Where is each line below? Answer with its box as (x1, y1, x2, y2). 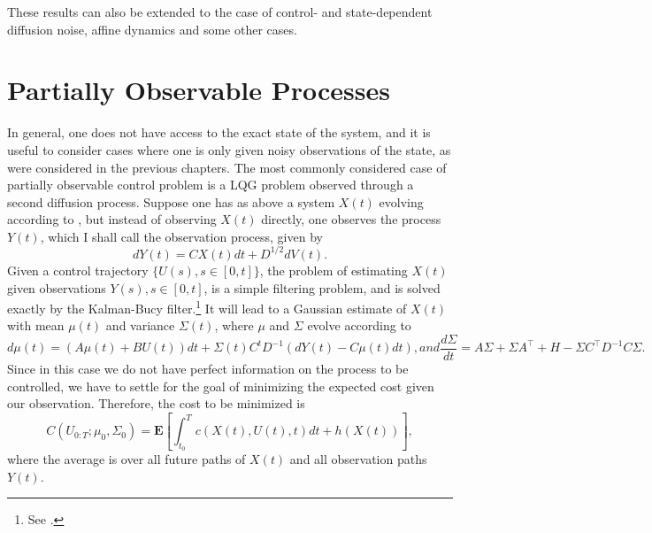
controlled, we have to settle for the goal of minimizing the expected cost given (7, 376, 434, 395)
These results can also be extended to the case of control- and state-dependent (7, 3, 433, 20)
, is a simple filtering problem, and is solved (203, 278, 441, 297)
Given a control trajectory (7, 260, 149, 279)
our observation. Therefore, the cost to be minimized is (7, 394, 305, 413)
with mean (7, 316, 65, 335)
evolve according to (307, 316, 411, 335)
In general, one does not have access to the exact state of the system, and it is (7, 123, 431, 142)
